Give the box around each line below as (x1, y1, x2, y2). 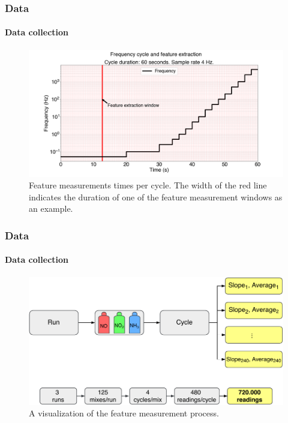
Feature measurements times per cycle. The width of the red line (29, 179, 267, 191)
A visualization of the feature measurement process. (29, 407, 219, 419)
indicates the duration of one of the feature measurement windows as (29, 190, 283, 203)
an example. (29, 202, 73, 215)
